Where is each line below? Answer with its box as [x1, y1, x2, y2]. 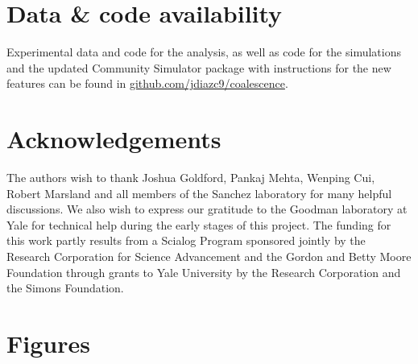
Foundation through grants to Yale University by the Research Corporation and [6, 263, 401, 280]
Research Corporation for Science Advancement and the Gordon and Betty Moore [6, 248, 412, 264]
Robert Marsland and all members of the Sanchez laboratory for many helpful [6, 184, 392, 201]
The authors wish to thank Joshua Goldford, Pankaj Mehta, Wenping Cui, [6, 169, 375, 186]
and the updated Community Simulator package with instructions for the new [6, 59, 391, 76]
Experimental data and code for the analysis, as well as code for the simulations [6, 43, 401, 60]
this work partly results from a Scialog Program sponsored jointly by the [6, 232, 366, 249]
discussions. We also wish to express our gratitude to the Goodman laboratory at [6, 201, 408, 217]
